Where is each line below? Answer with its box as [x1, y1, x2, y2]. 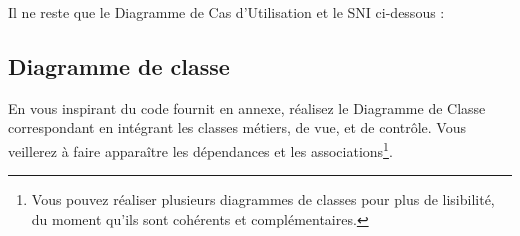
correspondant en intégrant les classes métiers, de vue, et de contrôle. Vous [8, 117, 467, 138]
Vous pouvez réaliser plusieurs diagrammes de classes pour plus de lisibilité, [31, 189, 495, 210]
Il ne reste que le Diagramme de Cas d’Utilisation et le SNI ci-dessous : [8, 2, 445, 22]
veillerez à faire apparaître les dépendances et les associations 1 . [8, 137, 393, 161]
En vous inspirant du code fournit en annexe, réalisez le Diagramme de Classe [8, 97, 486, 118]
